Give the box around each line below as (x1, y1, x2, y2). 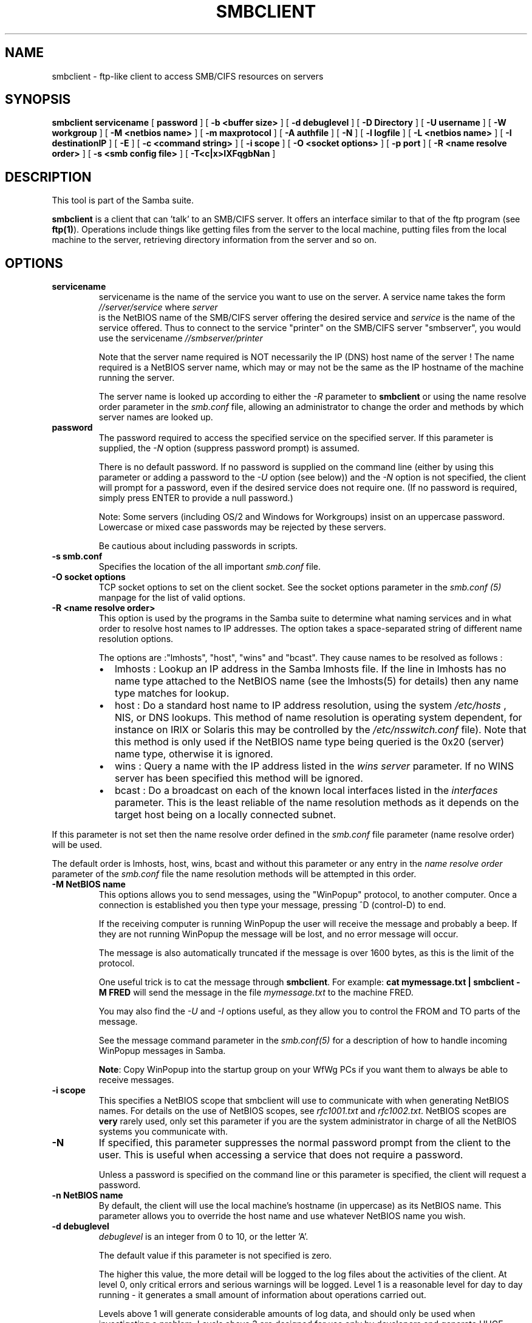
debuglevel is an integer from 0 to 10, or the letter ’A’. (98, 1231, 309, 1242)
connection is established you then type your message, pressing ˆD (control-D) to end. (98, 900, 446, 911)
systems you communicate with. (98, 1126, 228, 1137)
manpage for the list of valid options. (98, 592, 245, 603)
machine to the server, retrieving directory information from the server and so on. (52, 234, 377, 245)
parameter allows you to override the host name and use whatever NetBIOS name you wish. (98, 1211, 466, 1222)
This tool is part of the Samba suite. (52, 195, 194, 206)
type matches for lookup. (114, 687, 230, 700)
